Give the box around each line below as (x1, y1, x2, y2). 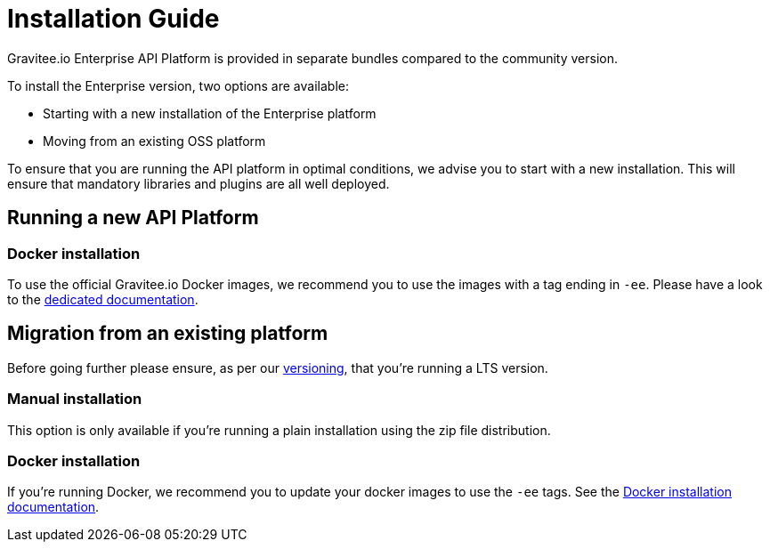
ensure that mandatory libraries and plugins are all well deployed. (7, 175, 390, 191)
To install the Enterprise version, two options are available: (7, 77, 349, 93)
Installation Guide (7, 4, 220, 34)
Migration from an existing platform (7, 322, 328, 345)
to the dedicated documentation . (7, 291, 199, 307)
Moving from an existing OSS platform (43, 133, 266, 149)
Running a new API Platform (7, 206, 259, 230)
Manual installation (7, 390, 142, 408)
